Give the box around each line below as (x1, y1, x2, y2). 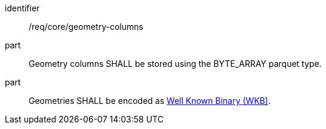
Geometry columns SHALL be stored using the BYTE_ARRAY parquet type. (29, 59, 322, 69)
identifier (5, 3, 40, 13)
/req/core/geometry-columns (29, 21, 143, 32)
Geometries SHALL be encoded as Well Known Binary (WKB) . (29, 96, 271, 106)
